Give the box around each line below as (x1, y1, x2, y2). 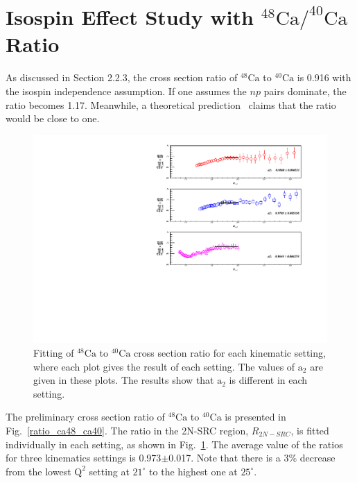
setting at (89, 464, 130, 478)
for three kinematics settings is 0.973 (6, 450, 162, 465)
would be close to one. (6, 111, 100, 126)
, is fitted (290, 423, 329, 437)
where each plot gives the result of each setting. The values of (33, 359, 295, 373)
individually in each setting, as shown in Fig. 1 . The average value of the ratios (6, 437, 343, 451)
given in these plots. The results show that (33, 373, 214, 387)
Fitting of (33, 345, 74, 359)
